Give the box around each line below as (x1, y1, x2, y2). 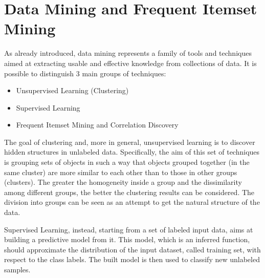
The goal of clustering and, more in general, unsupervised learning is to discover (4, 136, 255, 147)
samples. (4, 264, 31, 274)
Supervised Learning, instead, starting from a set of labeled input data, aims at (4, 224, 253, 234)
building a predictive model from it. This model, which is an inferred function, (4, 234, 250, 245)
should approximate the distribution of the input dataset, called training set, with (4, 244, 261, 254)
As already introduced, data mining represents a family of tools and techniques (4, 48, 252, 58)
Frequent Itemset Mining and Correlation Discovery (16, 119, 179, 130)
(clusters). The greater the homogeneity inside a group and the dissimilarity (4, 177, 242, 187)
